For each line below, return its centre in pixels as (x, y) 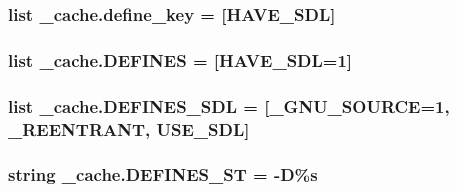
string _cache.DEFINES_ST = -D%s (163, 174)
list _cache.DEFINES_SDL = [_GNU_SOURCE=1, (229, 105)
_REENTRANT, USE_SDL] (129, 128)
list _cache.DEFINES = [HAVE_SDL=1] (180, 59)
